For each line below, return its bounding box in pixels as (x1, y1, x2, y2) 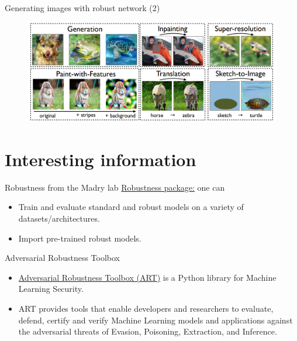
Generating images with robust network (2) (5, 2, 160, 13)
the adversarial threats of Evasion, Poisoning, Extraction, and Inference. (18, 325, 277, 337)
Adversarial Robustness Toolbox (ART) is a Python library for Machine (18, 271, 277, 283)
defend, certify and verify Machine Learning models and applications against (18, 314, 293, 326)
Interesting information (5, 147, 196, 171)
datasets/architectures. (18, 212, 100, 225)
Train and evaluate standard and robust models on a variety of (18, 201, 244, 213)
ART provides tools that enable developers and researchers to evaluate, (18, 302, 274, 315)
